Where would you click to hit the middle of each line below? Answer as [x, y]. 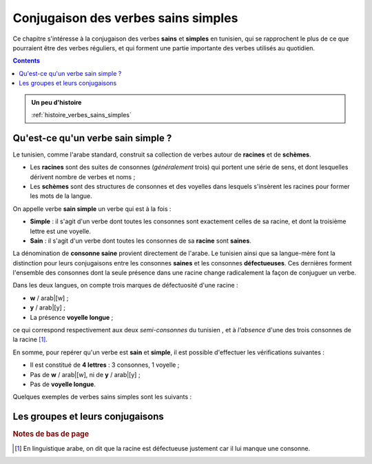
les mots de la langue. [61, 196]
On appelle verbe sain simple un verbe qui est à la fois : [92, 209]
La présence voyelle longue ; [72, 317]
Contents [27, 61]
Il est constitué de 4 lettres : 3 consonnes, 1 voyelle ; [105, 365]
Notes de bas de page [51, 434]
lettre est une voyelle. [61, 231]
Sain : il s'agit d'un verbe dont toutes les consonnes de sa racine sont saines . [141, 241]
